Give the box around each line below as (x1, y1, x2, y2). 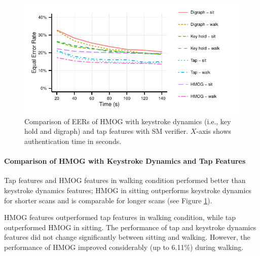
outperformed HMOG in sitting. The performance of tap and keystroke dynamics (4, 222, 256, 232)
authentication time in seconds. (24, 136, 122, 147)
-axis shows (196, 126, 231, 136)
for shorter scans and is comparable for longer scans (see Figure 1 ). (4, 195, 212, 205)
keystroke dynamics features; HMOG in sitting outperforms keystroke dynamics (4, 185, 252, 196)
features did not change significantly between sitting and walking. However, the (4, 232, 250, 242)
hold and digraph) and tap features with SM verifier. (24, 126, 189, 136)
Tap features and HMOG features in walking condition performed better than (4, 175, 246, 186)
